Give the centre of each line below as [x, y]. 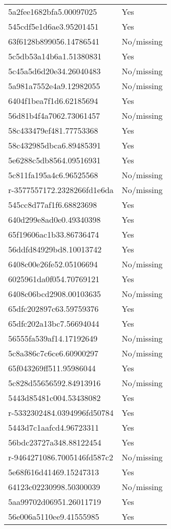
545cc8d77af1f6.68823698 [53, 205]
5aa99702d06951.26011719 [55, 502]
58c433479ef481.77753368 [53, 130]
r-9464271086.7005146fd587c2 [61, 457]
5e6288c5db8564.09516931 [55, 160]
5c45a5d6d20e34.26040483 [55, 71]
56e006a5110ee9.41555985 [54, 516]
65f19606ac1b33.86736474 [54, 234]
